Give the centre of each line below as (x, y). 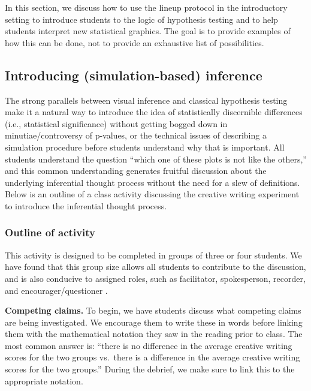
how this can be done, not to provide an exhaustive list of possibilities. (135, 42)
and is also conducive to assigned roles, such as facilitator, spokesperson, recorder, (155, 278)
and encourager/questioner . (56, 290)
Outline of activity (50, 232)
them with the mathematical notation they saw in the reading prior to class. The (154, 334)
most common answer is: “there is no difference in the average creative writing (149, 345)
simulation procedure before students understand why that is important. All (145, 147)
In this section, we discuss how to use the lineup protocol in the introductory (146, 7)
